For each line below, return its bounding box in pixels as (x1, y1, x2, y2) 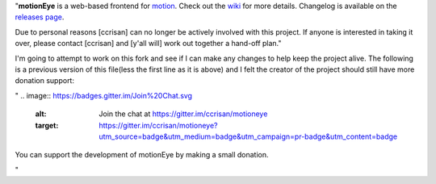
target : (35, 120, 59, 130)
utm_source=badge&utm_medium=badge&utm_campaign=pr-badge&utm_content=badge (99, 132, 398, 141)
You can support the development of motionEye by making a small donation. (15, 150, 270, 160)
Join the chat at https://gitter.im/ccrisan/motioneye (99, 109, 268, 119)
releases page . (15, 12, 65, 22)
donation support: (15, 76, 74, 86)
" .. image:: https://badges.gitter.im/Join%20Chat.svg (15, 90, 193, 100)
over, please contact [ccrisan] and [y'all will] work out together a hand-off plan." (15, 39, 282, 48)
